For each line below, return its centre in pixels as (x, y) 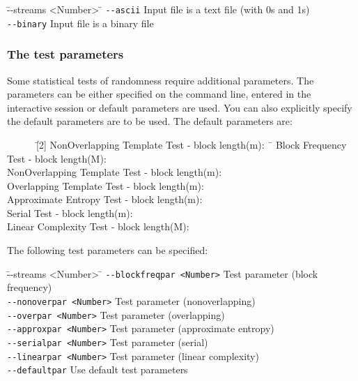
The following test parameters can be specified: (108, 250)
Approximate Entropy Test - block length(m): (105, 199)
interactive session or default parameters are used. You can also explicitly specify (180, 107)
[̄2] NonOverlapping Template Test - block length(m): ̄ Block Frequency (191, 144)
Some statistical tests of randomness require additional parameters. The (161, 80)
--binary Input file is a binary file (80, 23)
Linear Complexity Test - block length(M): (98, 226)
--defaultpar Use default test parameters (98, 369)
